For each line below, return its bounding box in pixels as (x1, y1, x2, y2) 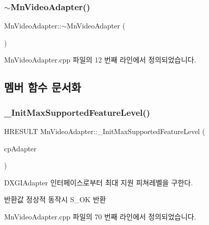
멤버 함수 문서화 (4, 79, 81, 95)
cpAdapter (4, 143, 37, 153)
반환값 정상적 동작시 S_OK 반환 (4, 194, 106, 205)
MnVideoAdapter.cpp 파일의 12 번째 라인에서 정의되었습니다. (4, 54, 196, 65)
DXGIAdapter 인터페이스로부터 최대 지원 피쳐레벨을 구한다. (4, 177, 193, 187)
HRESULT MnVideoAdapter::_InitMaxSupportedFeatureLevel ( (4, 126, 205, 136)
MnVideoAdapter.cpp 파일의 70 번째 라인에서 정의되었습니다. (4, 211, 196, 221)
